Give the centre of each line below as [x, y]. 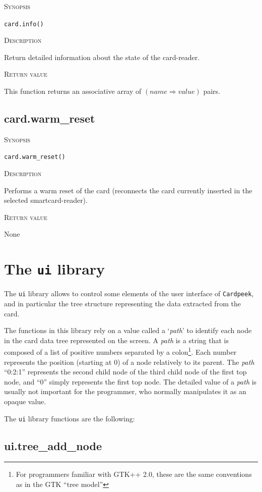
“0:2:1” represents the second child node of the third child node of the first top [125, 372]
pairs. [212, 91]
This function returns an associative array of [73, 91]
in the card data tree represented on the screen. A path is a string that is [116, 340]
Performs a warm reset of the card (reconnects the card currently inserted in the [128, 190]
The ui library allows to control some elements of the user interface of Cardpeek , [129, 293]
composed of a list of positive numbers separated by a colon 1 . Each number [120, 351]
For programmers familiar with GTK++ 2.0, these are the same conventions [134, 474]
